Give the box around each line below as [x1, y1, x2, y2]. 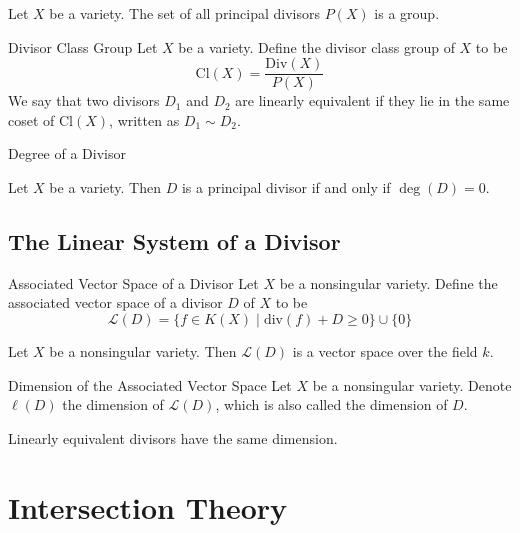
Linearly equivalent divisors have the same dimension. [8, 427, 338, 448]
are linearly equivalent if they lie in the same [235, 90, 510, 111]
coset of [8, 109, 55, 130]
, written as [109, 109, 180, 130]
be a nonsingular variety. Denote [312, 374, 512, 395]
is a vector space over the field [292, 341, 478, 362]
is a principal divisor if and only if [181, 177, 391, 198]
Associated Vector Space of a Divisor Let [8, 272, 259, 293]
